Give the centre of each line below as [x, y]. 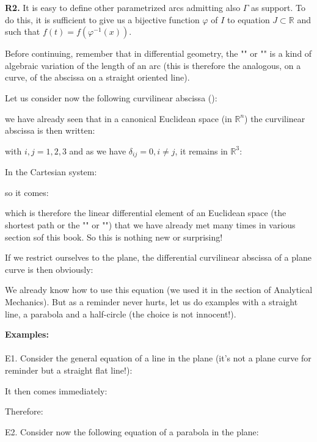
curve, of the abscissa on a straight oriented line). [97, 77]
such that [23, 31]
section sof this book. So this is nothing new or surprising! [114, 237]
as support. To [278, 7]
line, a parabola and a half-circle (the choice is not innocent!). [121, 313]
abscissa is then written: [50, 130]
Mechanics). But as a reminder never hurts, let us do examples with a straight [151, 301]
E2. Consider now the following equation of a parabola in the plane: [132, 431]
